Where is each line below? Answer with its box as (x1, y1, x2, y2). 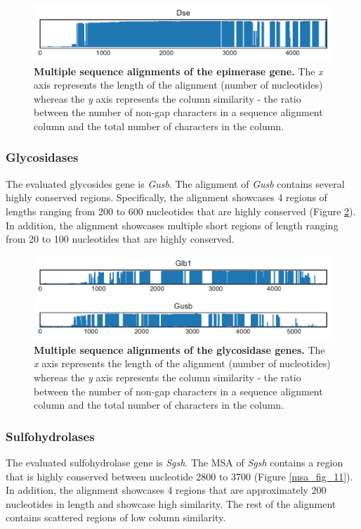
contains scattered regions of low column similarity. (6, 510, 226, 525)
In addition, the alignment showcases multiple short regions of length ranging (6, 217, 339, 232)
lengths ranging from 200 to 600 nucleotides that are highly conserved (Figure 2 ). (6, 203, 356, 218)
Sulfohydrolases (6, 427, 95, 445)
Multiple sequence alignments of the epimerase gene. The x (34, 63, 323, 78)
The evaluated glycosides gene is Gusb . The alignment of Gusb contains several (6, 176, 345, 191)
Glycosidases (6, 148, 79, 166)
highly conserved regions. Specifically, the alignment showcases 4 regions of (6, 190, 327, 205)
